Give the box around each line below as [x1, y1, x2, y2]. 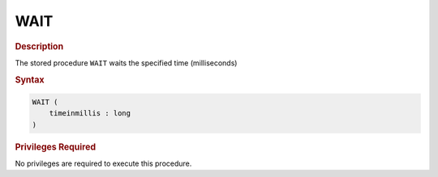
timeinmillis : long [49, 109, 131, 118]
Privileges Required [15, 141, 97, 153]
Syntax [15, 74, 45, 85]
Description [15, 40, 64, 52]
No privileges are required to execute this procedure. [15, 158, 192, 169]
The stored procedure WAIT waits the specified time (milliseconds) [15, 57, 238, 68]
